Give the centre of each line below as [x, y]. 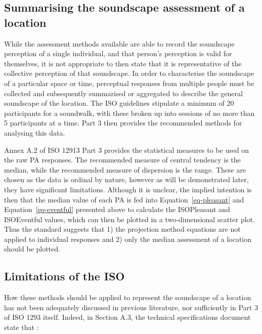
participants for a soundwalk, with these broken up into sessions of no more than [129, 113]
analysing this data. [35, 132]
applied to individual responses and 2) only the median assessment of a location [128, 239]
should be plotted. [32, 249]
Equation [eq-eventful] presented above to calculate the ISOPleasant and [117, 209]
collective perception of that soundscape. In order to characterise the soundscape [129, 73]
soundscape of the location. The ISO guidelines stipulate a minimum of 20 [119, 103]
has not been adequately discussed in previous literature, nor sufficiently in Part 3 [131, 307]
